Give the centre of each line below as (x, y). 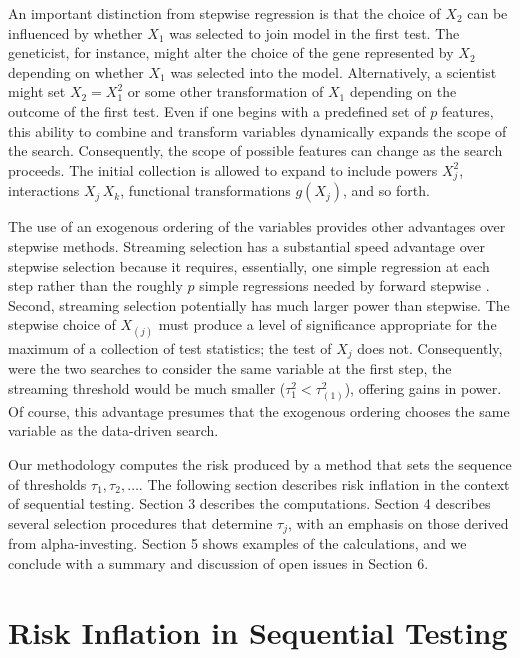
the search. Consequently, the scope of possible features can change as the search (255, 150)
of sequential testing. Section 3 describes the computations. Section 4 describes (249, 503)
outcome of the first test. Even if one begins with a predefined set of (217, 110)
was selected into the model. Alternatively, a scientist (333, 71)
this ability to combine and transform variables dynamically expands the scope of (257, 130)
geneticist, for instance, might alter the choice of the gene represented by (231, 52)
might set (37, 91)
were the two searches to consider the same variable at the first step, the (230, 368)
